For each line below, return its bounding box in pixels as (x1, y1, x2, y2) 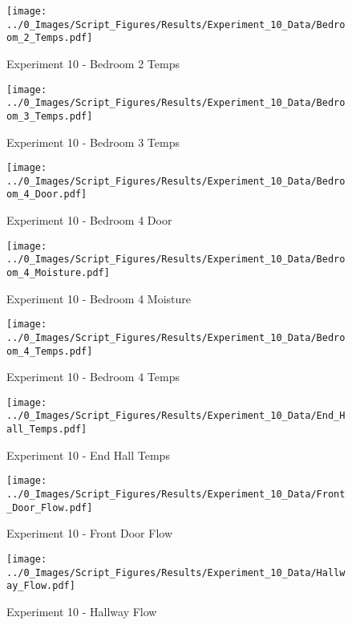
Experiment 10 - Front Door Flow (6, 525, 173, 542)
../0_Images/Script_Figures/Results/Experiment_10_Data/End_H (6, 410, 346, 422)
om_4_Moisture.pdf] (6, 267, 110, 278)
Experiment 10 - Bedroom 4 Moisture (6, 290, 192, 306)
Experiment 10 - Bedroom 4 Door (6, 212, 172, 229)
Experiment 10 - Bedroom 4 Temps (6, 368, 180, 385)
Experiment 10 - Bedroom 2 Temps (6, 55, 180, 71)
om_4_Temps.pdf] (6, 345, 93, 357)
